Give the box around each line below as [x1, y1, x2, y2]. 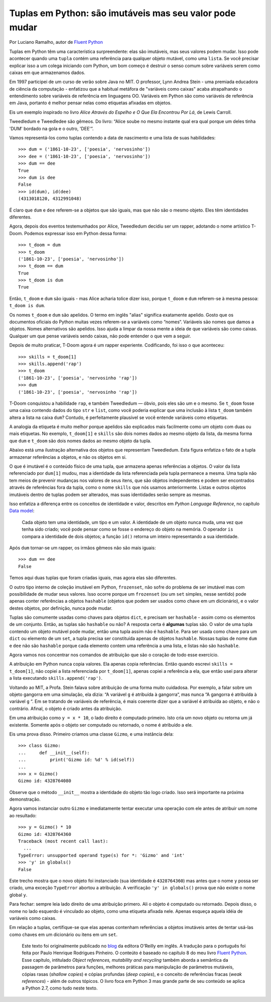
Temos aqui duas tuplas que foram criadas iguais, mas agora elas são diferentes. [9, 575, 177, 581]
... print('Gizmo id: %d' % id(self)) [18, 757, 135, 763]
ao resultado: [9, 812, 37, 818]
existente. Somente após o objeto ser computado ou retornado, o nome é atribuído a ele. [9, 722, 193, 728]
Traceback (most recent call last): [18, 838, 108, 844]
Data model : [9, 508, 35, 514]
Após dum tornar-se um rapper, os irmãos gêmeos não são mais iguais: [9, 544, 156, 551]
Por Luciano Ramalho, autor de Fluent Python [9, 39, 103, 45]
